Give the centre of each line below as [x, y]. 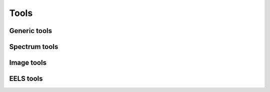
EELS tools [26, 79]
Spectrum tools [34, 47]
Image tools [28, 63]
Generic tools [31, 31]
